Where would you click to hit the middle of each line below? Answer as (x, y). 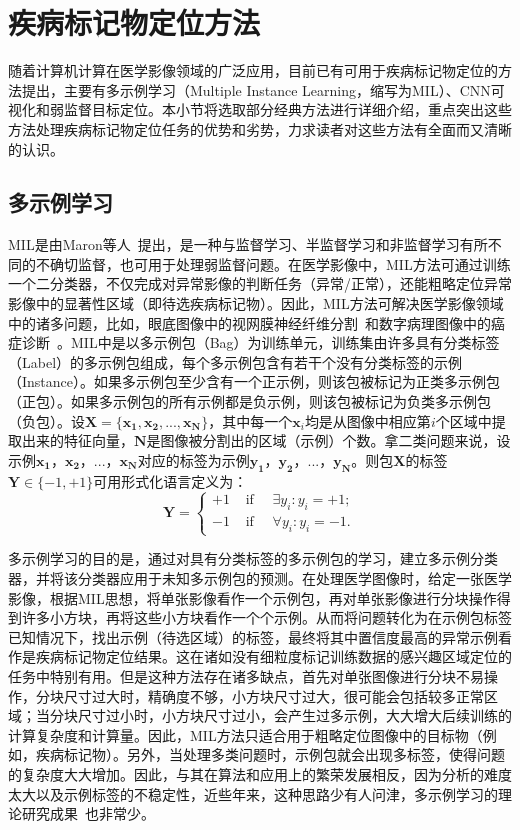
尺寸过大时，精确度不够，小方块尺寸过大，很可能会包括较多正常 (273, 695)
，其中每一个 (250, 420)
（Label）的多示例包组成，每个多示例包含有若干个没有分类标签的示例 (235, 361)
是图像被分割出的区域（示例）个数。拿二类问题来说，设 (328, 440)
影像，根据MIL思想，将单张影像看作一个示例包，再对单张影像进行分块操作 (252, 597)
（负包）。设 (46, 420)
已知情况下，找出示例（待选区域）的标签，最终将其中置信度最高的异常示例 (253, 636)
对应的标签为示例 (193, 459)
